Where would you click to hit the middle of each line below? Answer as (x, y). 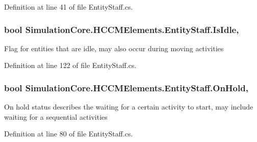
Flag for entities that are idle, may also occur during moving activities (114, 48)
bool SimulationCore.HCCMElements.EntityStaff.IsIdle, (122, 29)
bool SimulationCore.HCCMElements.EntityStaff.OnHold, (126, 87)
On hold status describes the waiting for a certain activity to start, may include (129, 107)
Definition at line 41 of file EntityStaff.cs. (69, 7)
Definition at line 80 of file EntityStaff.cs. (69, 134)
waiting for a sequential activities (56, 116)
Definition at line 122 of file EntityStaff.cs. (70, 65)
